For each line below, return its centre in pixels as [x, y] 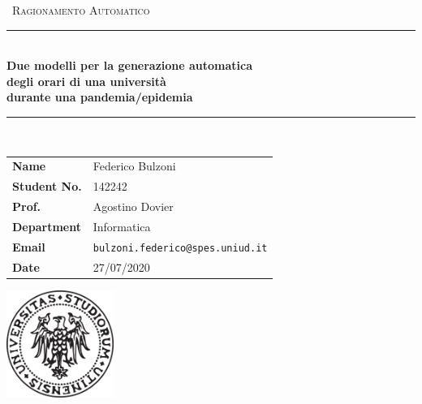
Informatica [122, 226]
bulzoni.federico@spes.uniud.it [180, 248]
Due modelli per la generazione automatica [130, 65]
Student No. [47, 186]
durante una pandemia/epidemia [100, 97]
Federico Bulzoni [134, 166]
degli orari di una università [86, 81]
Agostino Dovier [133, 206]
